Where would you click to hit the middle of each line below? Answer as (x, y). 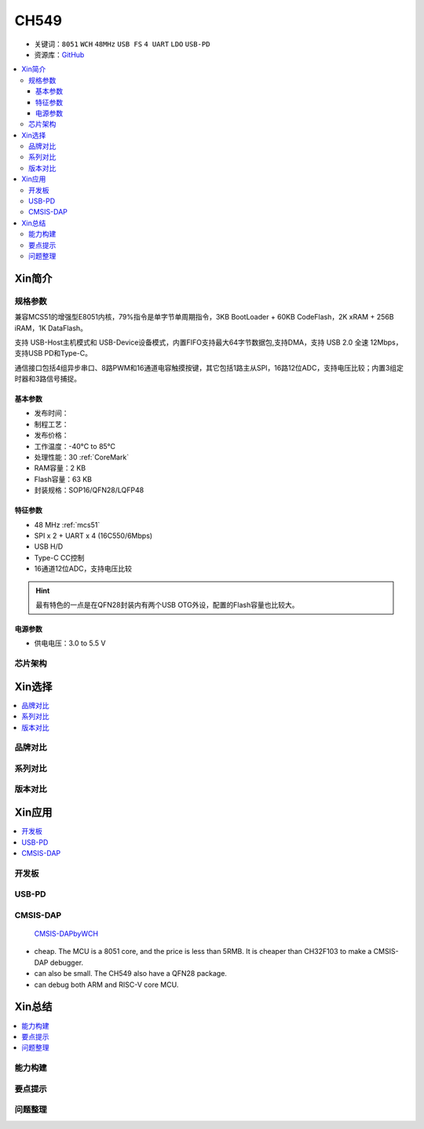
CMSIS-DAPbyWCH (66, 934)
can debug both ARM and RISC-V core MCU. (106, 985)
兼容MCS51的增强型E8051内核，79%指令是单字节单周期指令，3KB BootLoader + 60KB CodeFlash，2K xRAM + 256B (204, 317)
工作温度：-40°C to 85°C (75, 446)
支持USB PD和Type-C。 (53, 353)
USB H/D (49, 546)
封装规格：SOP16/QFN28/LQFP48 (89, 490)
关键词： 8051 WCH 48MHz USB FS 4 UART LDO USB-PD (122, 44)
